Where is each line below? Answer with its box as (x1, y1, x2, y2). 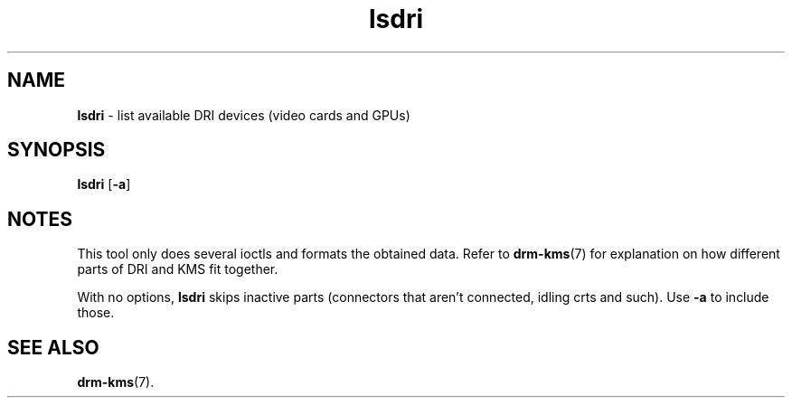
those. (77, 305, 115, 321)
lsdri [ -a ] (77, 176, 131, 193)
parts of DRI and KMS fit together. (77, 261, 278, 278)
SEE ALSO (7, 335, 99, 359)
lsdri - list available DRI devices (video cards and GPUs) (77, 107, 410, 123)
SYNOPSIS (7, 138, 106, 162)
